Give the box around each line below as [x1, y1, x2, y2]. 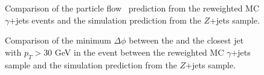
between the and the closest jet [129, 34, 244, 47]
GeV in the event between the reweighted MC [54, 45, 224, 58]
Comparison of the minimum [5, 34, 111, 47]
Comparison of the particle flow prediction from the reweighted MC [5, 2, 260, 14]
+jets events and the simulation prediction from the [9, 13, 201, 26]
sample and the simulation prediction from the [5, 58, 177, 71]
